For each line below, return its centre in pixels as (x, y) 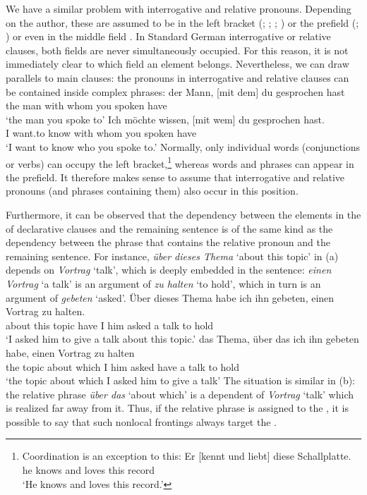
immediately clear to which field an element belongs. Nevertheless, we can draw (178, 64)
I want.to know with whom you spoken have (101, 133)
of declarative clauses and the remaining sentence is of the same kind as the (169, 228)
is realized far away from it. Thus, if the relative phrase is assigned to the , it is (178, 408)
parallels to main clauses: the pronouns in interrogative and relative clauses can (178, 77)
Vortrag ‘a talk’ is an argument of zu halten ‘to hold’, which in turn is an (163, 283)
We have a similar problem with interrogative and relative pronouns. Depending (179, 8)
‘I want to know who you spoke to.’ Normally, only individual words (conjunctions (183, 146)
